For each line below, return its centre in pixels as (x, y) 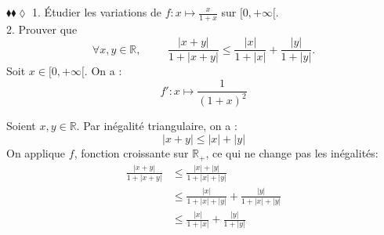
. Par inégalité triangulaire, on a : (157, 126)
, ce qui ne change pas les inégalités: (292, 153)
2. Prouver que (42, 29)
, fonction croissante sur (131, 153)
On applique (36, 153)
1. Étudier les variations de (97, 12)
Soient (21, 126)
